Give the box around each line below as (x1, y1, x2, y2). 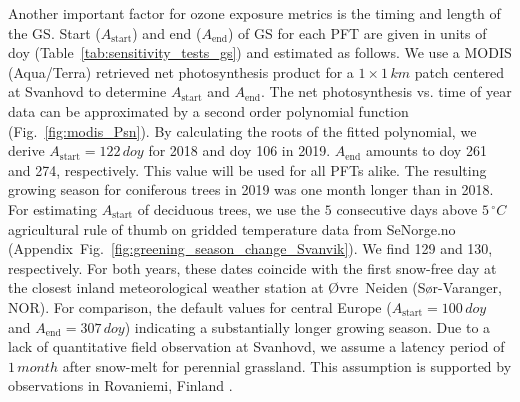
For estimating (8, 198, 97, 219)
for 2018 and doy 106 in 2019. (148, 140, 331, 161)
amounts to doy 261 (365, 140, 487, 161)
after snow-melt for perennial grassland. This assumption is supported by (62, 355, 512, 376)
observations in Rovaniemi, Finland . (8, 375, 233, 396)
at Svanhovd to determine (8, 81, 167, 102)
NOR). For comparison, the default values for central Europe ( (8, 296, 392, 317)
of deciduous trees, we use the (137, 198, 321, 219)
